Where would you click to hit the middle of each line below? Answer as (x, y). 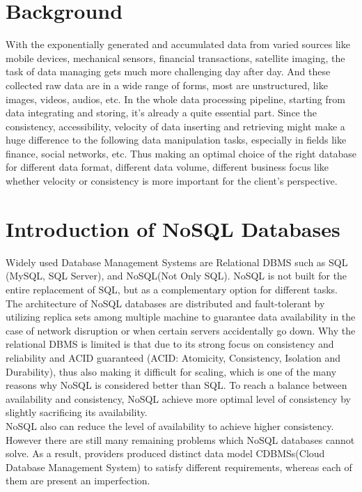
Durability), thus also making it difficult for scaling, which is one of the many (171, 371)
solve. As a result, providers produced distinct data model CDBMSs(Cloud (165, 453)
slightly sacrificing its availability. (77, 412)
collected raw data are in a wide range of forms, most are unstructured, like (167, 85)
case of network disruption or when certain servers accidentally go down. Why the (181, 330)
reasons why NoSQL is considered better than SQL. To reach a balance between (176, 385)
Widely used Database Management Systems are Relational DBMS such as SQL (177, 262)
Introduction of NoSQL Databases (173, 228)
